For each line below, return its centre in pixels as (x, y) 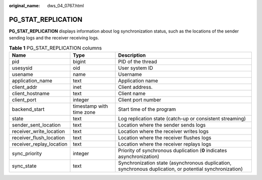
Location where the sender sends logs (162, 125)
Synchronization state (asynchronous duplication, (175, 163)
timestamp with (90, 106)
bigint (79, 62)
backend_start (28, 109)
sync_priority (27, 154)
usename (23, 74)
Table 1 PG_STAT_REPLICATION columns (55, 48)
